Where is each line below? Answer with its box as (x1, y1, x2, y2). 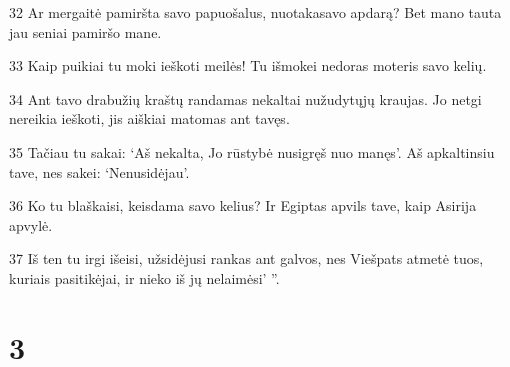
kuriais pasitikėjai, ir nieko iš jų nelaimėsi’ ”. (9, 267, 280, 288)
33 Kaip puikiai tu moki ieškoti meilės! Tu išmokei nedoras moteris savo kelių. (9, 55, 487, 76)
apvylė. (9, 214, 53, 235)
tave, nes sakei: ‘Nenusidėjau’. (9, 161, 190, 182)
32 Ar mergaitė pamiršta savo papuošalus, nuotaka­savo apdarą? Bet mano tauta (9, 2, 502, 22)
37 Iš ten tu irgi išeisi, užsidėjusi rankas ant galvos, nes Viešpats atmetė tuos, (9, 248, 484, 269)
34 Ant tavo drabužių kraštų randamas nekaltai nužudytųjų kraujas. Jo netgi (9, 88, 482, 109)
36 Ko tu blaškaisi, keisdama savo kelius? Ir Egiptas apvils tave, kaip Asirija (9, 195, 477, 216)
